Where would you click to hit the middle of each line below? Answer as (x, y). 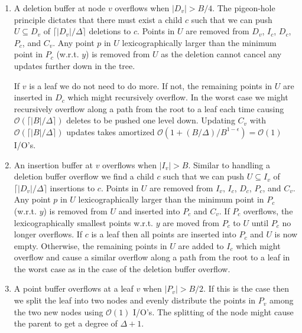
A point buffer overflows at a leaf (74, 288)
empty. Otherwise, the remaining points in (90, 245)
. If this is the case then (246, 288)
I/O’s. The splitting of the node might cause (213, 311)
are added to (201, 245)
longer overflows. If (48, 234)
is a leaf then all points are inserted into (164, 234)
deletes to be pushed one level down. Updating (151, 120)
